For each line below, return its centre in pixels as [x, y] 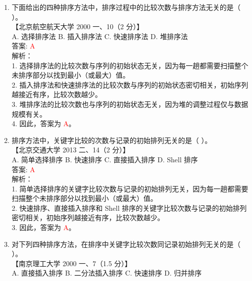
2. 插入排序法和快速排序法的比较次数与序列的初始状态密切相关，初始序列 [130, 84]
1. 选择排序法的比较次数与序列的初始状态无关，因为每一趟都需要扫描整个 [130, 65]
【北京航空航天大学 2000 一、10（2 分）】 [77, 26]
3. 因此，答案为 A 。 [44, 227]
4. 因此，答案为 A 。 [44, 123]
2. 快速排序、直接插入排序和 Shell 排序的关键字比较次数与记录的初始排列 [129, 208]
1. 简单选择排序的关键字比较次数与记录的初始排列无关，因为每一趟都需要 [130, 188]
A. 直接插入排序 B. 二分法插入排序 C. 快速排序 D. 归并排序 [107, 273]
